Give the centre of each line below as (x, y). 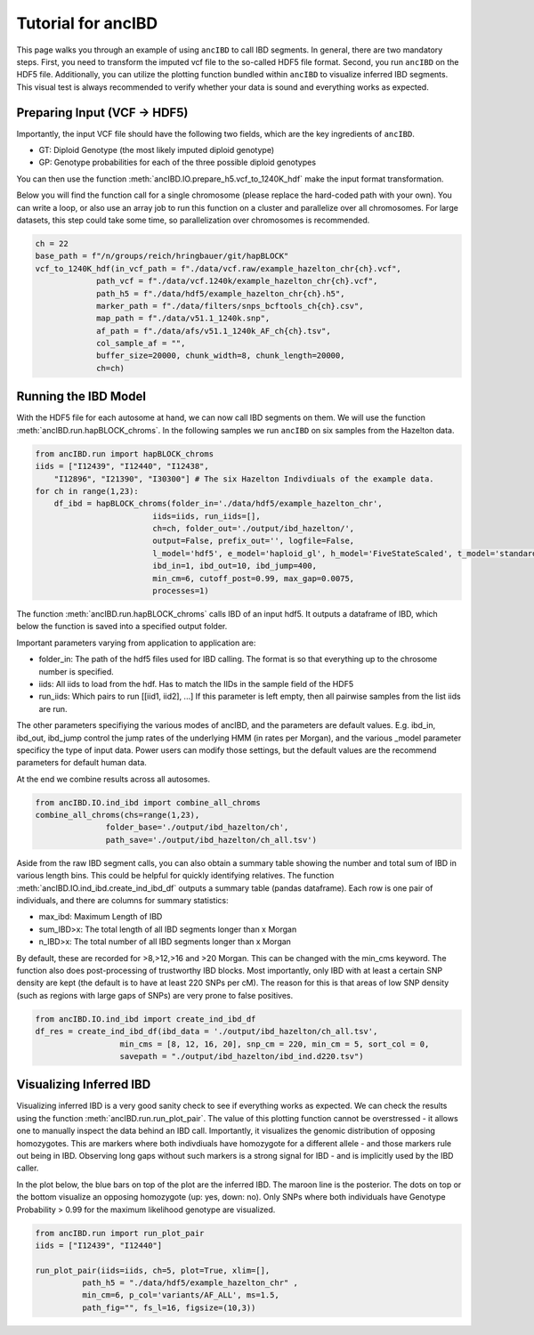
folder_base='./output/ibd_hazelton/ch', (197, 827)
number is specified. (77, 671)
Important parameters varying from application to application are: (136, 643)
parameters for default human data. (81, 763)
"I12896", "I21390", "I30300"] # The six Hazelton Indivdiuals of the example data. (244, 479)
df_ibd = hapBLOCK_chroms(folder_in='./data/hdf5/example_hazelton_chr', (218, 504)
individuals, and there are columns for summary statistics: (122, 901)
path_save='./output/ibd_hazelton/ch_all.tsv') (211, 840)
